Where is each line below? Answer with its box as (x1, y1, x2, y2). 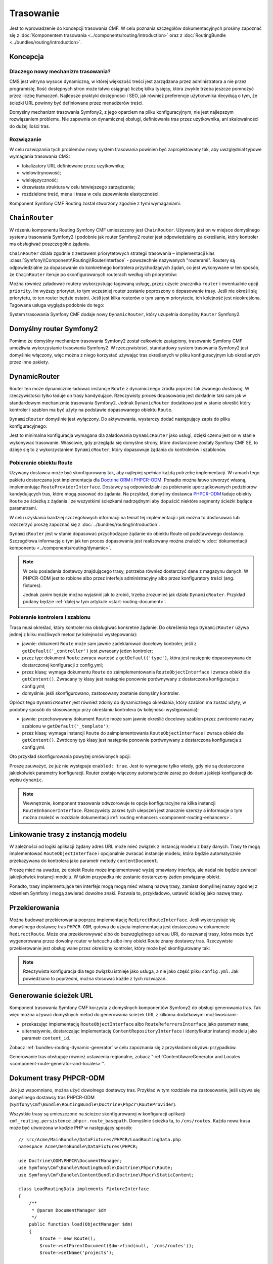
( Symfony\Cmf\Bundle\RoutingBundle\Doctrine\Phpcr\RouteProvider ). (9, 1101, 177, 1107)
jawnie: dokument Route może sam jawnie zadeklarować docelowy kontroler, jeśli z (22, 641, 197, 647)
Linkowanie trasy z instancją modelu (9, 830, 127, 839)
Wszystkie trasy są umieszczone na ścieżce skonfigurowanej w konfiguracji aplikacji (9, 1110, 186, 1117)
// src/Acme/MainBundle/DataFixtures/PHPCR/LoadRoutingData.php (18, 1137, 181, 1142)
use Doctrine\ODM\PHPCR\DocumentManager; (18, 1158, 122, 1163)
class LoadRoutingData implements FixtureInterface (18, 1186, 149, 1192)
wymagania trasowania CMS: (9, 153, 70, 159)
